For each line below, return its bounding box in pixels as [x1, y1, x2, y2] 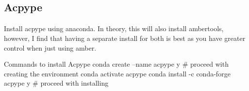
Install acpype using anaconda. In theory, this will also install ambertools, [4, 23, 224, 34]
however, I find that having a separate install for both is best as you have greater [4, 33, 246, 43]
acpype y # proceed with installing [4, 78, 109, 88]
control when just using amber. [4, 42, 97, 53]
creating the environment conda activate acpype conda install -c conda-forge [4, 68, 231, 78]
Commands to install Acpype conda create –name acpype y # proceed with [4, 59, 229, 69]
